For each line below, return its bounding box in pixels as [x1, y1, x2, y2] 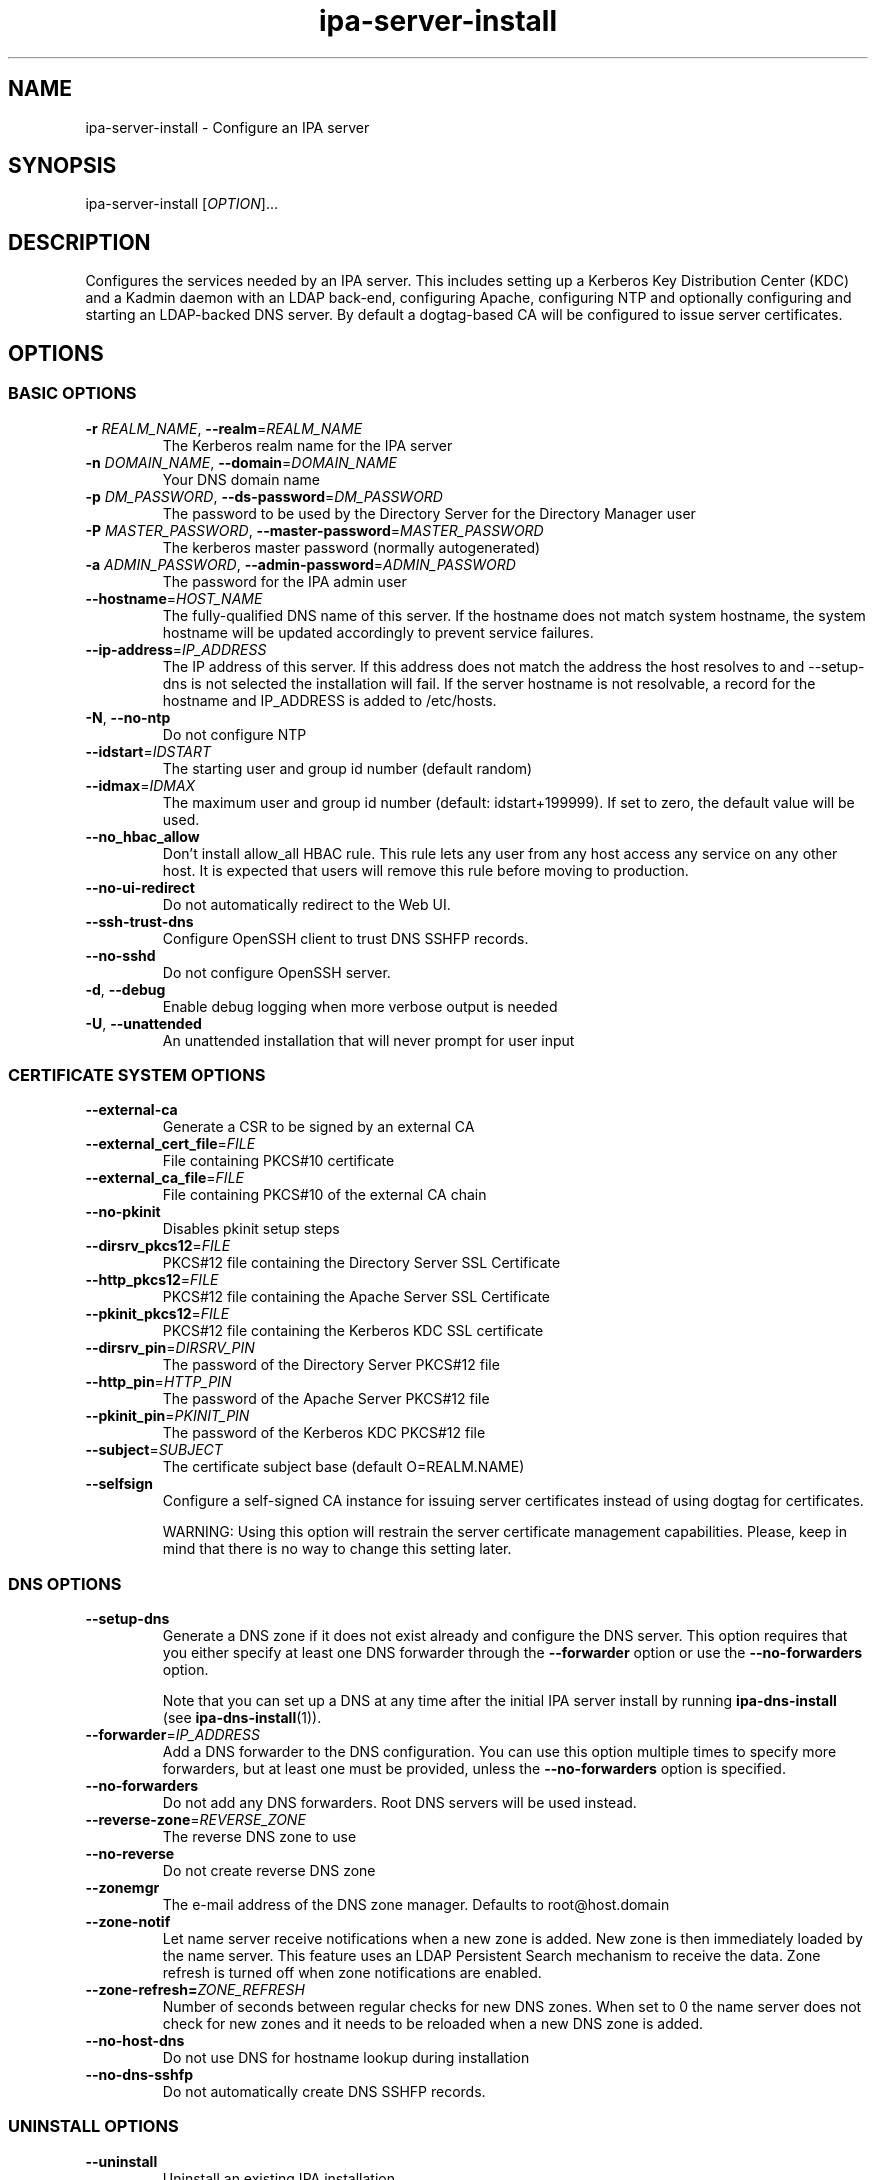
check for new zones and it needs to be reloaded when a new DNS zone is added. [162, 2015, 704, 2032]
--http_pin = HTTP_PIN [85, 1373, 232, 1391]
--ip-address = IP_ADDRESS [85, 640, 267, 658]
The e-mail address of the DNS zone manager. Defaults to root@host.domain [162, 1896, 670, 1913]
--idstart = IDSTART [85, 742, 211, 760]
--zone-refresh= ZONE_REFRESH [85, 1981, 305, 1998]
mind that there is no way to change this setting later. [162, 1540, 512, 1558]
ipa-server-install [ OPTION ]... [85, 195, 279, 213]
